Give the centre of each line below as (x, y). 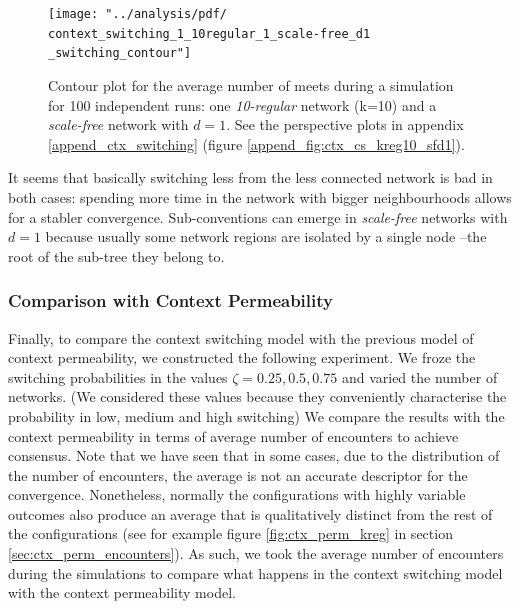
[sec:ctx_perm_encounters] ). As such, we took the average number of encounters (256, 553)
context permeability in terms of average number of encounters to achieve (233, 435)
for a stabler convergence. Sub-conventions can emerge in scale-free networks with (258, 216)
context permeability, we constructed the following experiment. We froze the (242, 357)
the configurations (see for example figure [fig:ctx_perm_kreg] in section (230, 533)
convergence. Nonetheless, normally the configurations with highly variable (237, 494)
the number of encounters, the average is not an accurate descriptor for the (238, 474)
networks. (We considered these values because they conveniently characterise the (257, 396)
